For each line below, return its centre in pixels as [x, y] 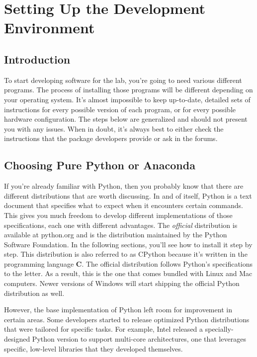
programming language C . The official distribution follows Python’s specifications [128, 263]
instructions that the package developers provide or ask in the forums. [111, 138]
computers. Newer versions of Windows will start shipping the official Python [122, 283]
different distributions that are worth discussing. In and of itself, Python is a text [128, 195]
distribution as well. [34, 293]
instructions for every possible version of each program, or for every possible [120, 109]
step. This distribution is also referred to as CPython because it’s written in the [126, 254]
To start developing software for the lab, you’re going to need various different [123, 80]
